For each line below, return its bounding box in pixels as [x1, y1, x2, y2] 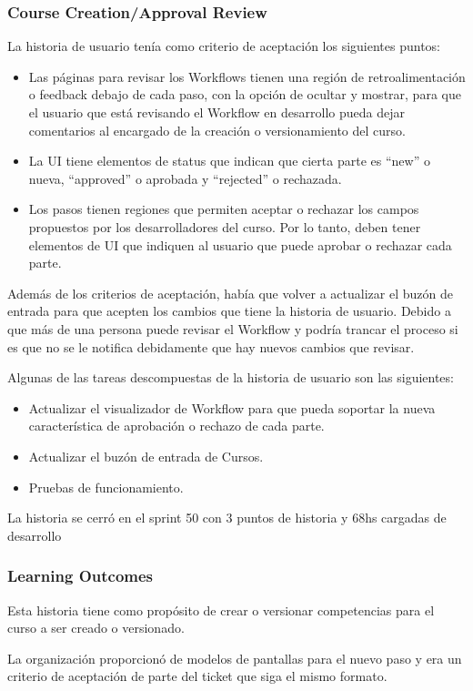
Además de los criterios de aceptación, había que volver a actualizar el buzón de [7, 283, 453, 302]
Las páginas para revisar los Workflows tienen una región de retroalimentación [28, 66, 466, 86]
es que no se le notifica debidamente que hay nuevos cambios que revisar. [7, 337, 415, 356]
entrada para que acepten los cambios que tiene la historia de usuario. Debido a [7, 301, 451, 320]
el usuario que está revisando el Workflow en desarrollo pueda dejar [28, 103, 405, 121]
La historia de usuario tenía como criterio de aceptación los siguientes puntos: [7, 36, 441, 56]
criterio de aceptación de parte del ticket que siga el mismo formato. [7, 666, 387, 686]
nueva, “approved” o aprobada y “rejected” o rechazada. [28, 168, 342, 188]
